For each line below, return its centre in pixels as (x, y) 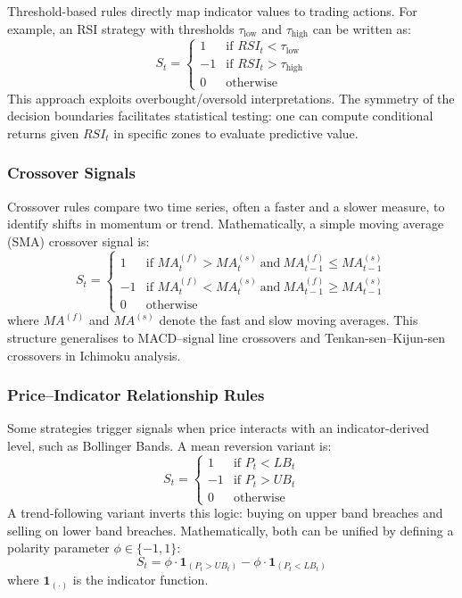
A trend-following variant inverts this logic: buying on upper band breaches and (225, 513)
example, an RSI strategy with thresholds (121, 28)
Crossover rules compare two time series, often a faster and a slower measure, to (226, 206)
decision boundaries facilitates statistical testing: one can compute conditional (220, 116)
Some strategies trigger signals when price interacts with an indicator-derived (219, 428)
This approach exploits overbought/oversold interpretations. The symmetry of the (231, 98)
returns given (43, 133)
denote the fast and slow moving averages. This (289, 320)
